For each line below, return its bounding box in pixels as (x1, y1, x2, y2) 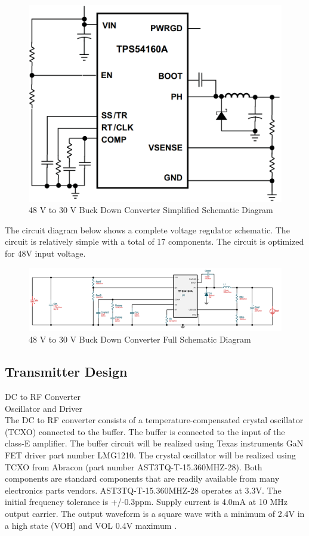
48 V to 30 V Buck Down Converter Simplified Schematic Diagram (29, 204, 273, 216)
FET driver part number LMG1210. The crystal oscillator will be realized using (5, 449, 296, 461)
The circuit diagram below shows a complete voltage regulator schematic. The (5, 223, 290, 236)
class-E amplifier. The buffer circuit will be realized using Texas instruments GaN (5, 437, 304, 449)
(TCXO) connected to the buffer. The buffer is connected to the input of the (5, 425, 285, 438)
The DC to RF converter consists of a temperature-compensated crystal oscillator (5, 414, 304, 426)
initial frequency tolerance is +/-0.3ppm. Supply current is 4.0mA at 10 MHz (5, 495, 288, 508)
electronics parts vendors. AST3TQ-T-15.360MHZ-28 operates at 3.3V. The (5, 483, 282, 496)
